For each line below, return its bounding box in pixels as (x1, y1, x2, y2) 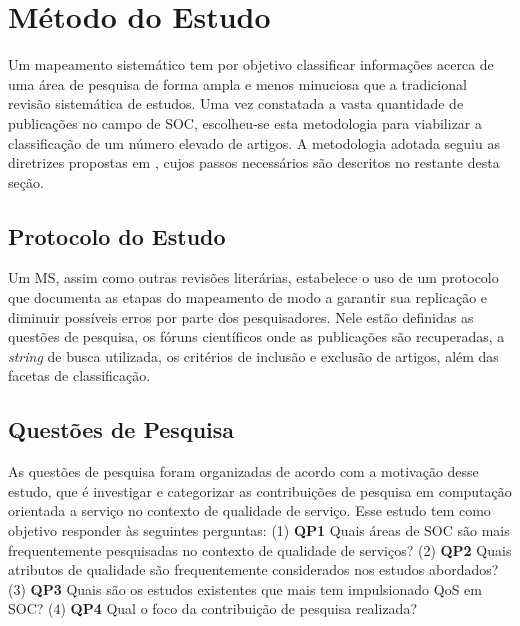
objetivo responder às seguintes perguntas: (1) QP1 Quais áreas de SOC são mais (8, 520, 510, 541)
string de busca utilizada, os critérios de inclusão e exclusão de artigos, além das (8, 345, 499, 366)
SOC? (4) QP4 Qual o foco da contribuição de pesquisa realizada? (8, 598, 418, 619)
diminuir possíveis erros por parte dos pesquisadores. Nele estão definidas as (8, 306, 474, 327)
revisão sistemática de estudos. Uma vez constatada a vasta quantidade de (8, 93, 464, 114)
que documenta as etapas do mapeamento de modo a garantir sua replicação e (8, 287, 488, 308)
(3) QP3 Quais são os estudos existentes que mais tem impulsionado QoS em (8, 578, 482, 599)
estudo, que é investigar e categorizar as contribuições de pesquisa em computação (8, 480, 512, 501)
